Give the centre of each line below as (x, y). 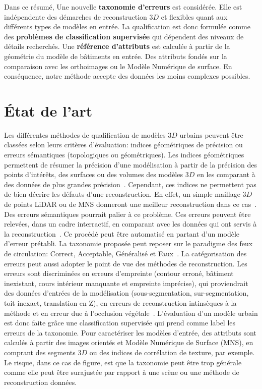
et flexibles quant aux (194, 16)
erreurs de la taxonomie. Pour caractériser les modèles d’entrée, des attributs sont (130, 332)
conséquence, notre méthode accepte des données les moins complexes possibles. (127, 76)
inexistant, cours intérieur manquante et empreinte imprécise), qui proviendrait (126, 283)
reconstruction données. (41, 382)
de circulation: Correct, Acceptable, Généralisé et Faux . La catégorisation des (125, 253)
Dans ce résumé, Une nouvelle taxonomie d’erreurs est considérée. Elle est (123, 7)
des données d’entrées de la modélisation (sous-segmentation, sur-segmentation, (126, 293)
